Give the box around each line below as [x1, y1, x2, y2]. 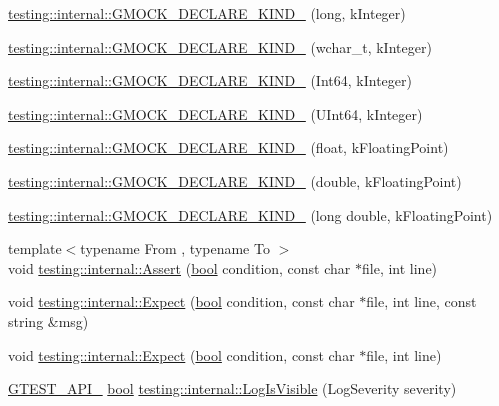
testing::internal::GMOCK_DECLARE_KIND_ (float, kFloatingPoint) [8, 137, 449, 158]
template [8, 238, 62, 259]
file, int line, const [366, 291, 477, 312]
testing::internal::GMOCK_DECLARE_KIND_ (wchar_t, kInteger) [8, 36, 432, 57]
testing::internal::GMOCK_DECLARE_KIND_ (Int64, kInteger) [8, 70, 412, 91]
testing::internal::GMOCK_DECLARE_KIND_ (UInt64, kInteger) [8, 103, 423, 124]
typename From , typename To [80, 238, 270, 259]
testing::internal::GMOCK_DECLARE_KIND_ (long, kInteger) [8, 3, 406, 23]
